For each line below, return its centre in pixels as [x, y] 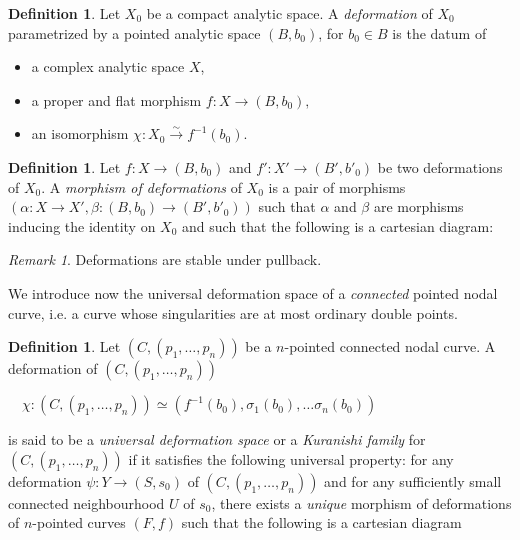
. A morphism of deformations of [141, 186]
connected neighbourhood [86, 502]
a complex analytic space [108, 66]
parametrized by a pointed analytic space [134, 32]
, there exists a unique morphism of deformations [361, 502]
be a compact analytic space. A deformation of [289, 13]
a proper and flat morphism [116, 99]
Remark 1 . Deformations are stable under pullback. [165, 259]
